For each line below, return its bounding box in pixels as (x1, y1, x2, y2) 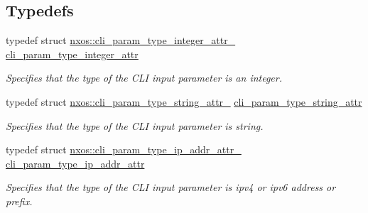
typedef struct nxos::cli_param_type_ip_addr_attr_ (6, 142, 242, 157)
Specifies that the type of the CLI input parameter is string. (6, 118, 264, 133)
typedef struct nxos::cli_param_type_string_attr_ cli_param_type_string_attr (6, 94, 362, 109)
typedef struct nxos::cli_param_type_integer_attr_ (6, 33, 236, 48)
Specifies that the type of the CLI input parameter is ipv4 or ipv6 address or (6, 180, 336, 195)
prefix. (6, 193, 33, 208)
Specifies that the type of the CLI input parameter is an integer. (6, 70, 283, 85)
